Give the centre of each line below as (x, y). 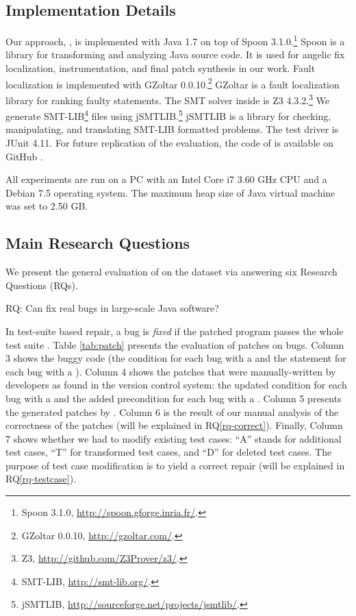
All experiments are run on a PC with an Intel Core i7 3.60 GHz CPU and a (166, 179)
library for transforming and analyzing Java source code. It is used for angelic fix (175, 54)
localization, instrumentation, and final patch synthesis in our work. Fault (161, 68)
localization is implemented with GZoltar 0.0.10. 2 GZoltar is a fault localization (173, 83)
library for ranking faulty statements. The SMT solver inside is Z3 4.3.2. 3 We (168, 99)
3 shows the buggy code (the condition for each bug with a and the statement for (176, 358)
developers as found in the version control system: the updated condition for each (176, 385)
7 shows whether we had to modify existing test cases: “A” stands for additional (174, 438)
